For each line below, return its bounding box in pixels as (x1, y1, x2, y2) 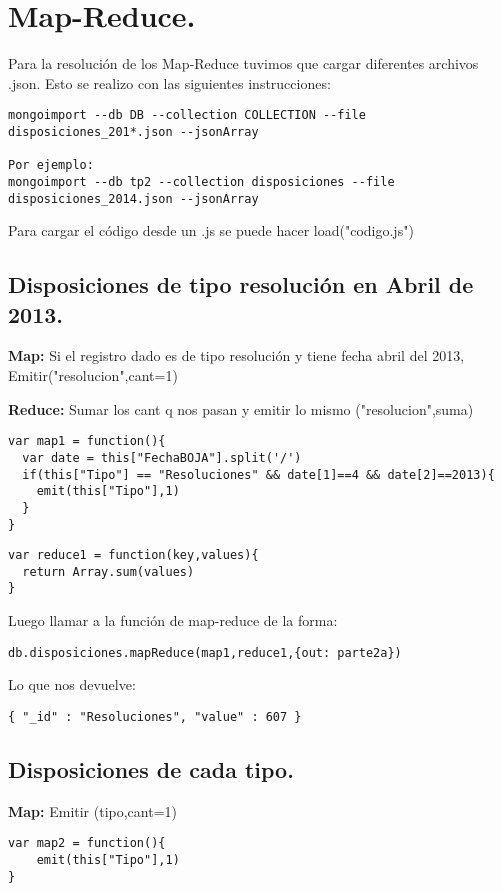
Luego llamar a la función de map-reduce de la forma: (8, 610, 338, 631)
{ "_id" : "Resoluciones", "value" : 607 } (8, 709, 302, 724)
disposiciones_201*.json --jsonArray (8, 124, 259, 139)
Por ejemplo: (8, 158, 94, 173)
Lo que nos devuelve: (8, 674, 136, 695)
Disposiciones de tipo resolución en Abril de (8, 269, 474, 300)
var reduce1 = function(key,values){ (8, 548, 259, 563)
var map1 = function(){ (8, 434, 166, 449)
